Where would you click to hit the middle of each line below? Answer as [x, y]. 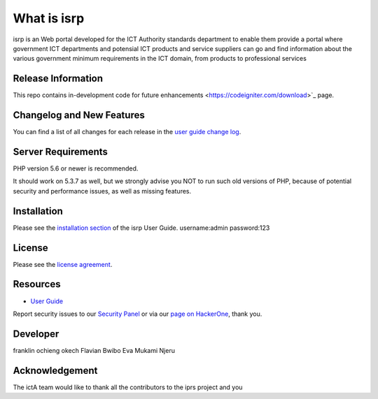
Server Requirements [61, 151]
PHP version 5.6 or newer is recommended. [76, 168]
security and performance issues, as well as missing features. [102, 191]
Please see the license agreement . [63, 264]
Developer [36, 334]
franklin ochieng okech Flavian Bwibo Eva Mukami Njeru [94, 350]
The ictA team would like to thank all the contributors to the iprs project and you [128, 387]
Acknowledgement [55, 370]
